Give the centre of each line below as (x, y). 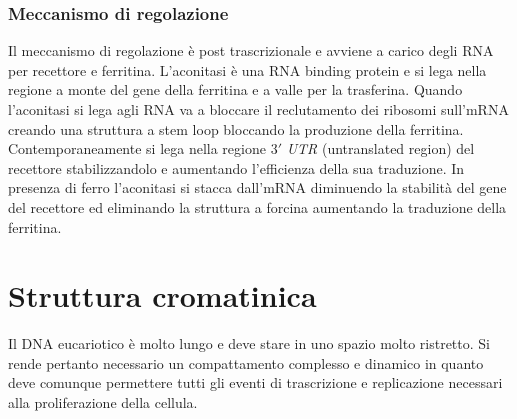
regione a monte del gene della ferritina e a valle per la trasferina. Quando (235, 89)
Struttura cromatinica (162, 295)
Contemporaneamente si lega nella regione (137, 148)
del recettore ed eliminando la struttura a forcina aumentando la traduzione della (257, 206)
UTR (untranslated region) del (380, 148)
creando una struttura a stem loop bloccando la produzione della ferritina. (236, 128)
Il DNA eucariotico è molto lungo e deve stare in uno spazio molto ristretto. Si (249, 343)
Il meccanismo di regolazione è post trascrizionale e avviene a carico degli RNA (251, 50)
